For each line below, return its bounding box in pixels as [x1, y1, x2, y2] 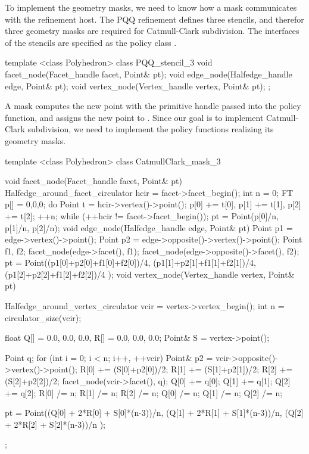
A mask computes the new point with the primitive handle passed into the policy [5, 99, 301, 112]
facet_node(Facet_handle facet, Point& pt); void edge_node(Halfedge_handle [5, 67, 292, 80]
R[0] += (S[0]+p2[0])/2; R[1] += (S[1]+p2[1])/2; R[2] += [80, 363, 293, 375]
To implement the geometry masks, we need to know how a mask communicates [5, 1, 297, 13]
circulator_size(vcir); [5, 311, 82, 324]
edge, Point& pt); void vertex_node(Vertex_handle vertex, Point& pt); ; [5, 79, 271, 92]
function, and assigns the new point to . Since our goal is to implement [5, 111, 264, 123]
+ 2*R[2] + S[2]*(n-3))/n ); [5, 418, 105, 430]
